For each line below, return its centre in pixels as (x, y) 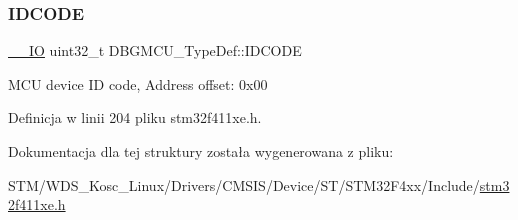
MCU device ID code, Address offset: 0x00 (138, 83)
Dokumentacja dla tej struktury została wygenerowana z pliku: (201, 151)
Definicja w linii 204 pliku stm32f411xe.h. (135, 117)
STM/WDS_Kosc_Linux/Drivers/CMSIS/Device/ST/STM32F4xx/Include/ (244, 184)
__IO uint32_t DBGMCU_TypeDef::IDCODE (155, 50)
